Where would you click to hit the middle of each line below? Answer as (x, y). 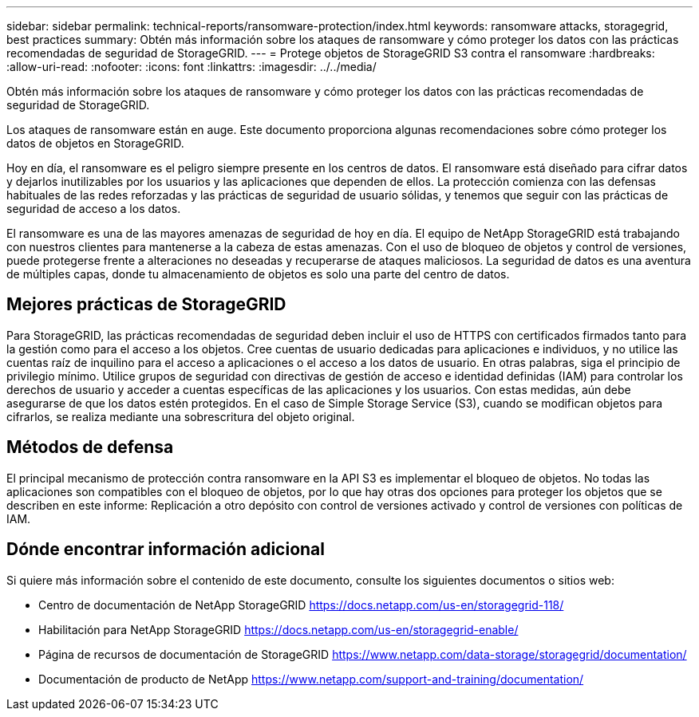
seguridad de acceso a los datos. (94, 209)
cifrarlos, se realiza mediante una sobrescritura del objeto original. (181, 416)
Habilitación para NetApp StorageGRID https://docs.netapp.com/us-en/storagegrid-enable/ (278, 629)
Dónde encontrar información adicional (166, 550)
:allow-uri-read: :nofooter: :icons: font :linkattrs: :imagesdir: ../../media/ (192, 67)
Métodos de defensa (90, 447)
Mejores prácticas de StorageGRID (146, 305)
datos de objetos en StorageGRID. (95, 143)
